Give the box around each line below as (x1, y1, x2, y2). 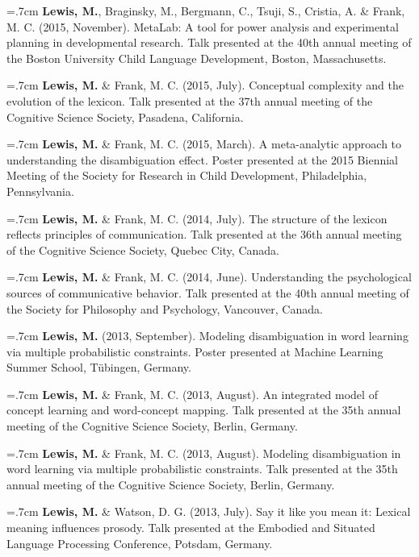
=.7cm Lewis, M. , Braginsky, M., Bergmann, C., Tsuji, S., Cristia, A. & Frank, (6, 2, 405, 19)
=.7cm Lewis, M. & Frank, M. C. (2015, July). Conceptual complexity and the (6, 77, 404, 94)
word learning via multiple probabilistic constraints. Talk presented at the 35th (6, 460, 398, 477)
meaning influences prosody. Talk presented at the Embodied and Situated (6, 519, 375, 536)
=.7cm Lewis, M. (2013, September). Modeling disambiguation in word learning (6, 327, 409, 344)
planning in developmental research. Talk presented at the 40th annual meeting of (6, 34, 412, 51)
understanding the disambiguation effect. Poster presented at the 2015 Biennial (6, 151, 398, 168)
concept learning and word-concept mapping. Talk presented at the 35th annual (6, 401, 401, 418)
